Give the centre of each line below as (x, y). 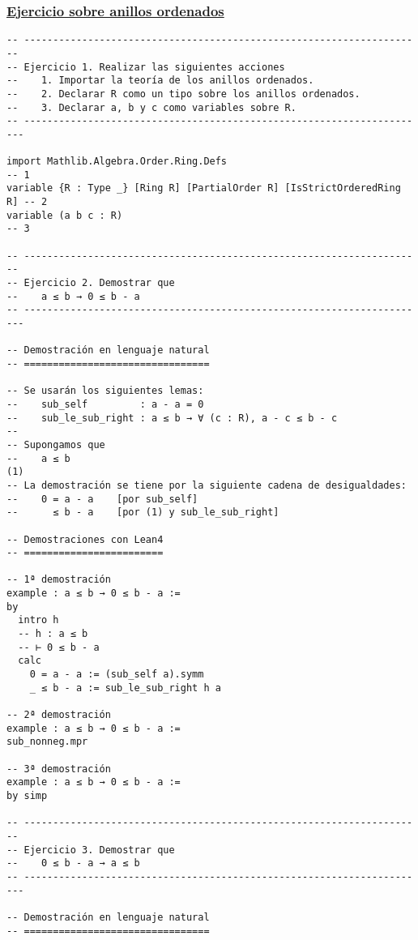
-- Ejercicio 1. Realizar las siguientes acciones (146, 67)
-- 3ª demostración (59, 769)
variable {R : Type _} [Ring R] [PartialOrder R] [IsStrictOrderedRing (204, 188)
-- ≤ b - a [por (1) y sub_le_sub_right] (143, 513)
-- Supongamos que (56, 444)
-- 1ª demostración (59, 580)
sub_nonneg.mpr (47, 742)
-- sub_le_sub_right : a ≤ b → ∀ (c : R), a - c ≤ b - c (172, 418)
